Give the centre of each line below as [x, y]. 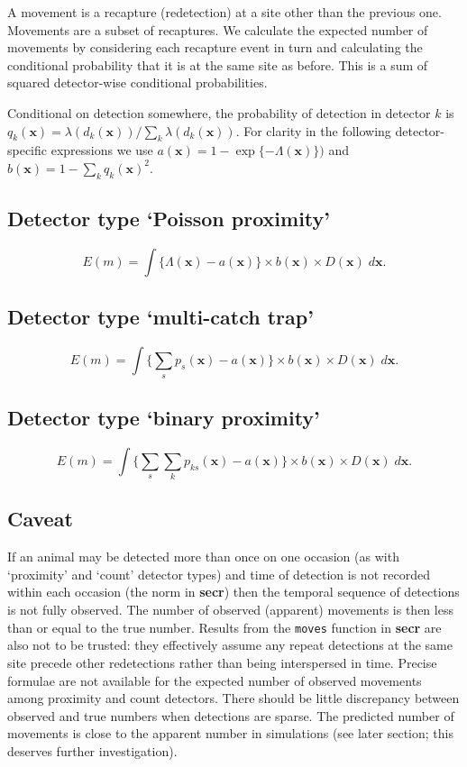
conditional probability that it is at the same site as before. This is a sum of [218, 64]
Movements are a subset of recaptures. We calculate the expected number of [218, 29]
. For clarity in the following [313, 130]
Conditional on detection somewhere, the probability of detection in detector [219, 112]
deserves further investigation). [92, 750]
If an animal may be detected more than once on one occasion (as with [203, 557]
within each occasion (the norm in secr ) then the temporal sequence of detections [233, 592]
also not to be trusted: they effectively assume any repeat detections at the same [230, 645]
